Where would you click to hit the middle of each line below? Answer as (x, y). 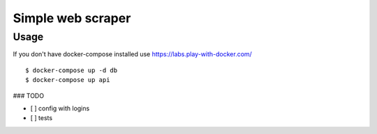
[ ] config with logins (60, 108)
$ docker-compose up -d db (72, 70)
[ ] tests (41, 118)
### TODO (29, 95)
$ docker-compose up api (68, 80)
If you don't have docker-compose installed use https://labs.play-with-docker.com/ (133, 54)
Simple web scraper (72, 18)
